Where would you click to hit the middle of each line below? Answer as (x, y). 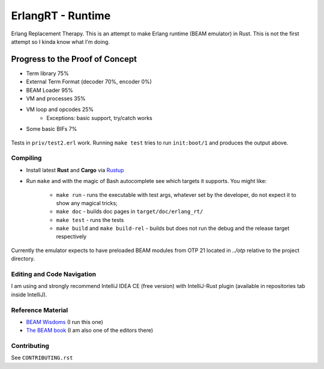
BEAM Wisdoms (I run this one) (64, 322)
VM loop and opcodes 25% (60, 109)
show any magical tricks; (87, 203)
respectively (71, 236)
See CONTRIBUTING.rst (42, 358)
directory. (23, 259)
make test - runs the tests (90, 220)
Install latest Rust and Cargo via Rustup (75, 170)
